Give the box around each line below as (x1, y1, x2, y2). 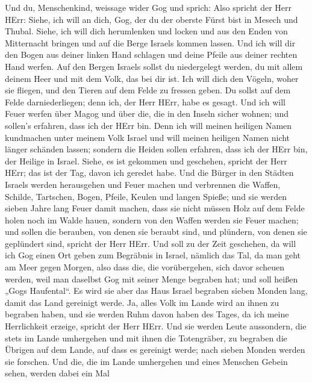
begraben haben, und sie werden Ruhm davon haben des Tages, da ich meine (5, 308, 289, 320)
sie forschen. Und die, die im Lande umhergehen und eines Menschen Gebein (5, 355, 288, 367)
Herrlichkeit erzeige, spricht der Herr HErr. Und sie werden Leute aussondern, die (5, 320, 307, 332)
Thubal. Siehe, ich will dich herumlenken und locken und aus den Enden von (5, 25, 288, 37)
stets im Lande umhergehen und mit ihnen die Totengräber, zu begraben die (5, 331, 287, 344)
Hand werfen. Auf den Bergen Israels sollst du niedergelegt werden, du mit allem (5, 60, 303, 72)
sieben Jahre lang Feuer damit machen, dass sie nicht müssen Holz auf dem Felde (5, 202, 305, 214)
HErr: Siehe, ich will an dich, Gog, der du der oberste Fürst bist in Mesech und (5, 13, 298, 25)
